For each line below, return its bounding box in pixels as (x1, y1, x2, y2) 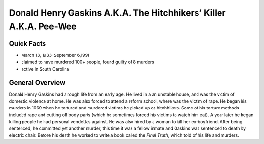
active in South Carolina (21, 66, 69, 72)
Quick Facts (9, 39, 46, 48)
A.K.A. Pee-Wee (9, 21, 77, 32)
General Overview (9, 78, 66, 87)
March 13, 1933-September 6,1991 (21, 52, 90, 58)
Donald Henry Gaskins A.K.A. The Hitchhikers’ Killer (9, 7, 226, 18)
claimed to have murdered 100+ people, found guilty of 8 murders (21, 59, 154, 65)
